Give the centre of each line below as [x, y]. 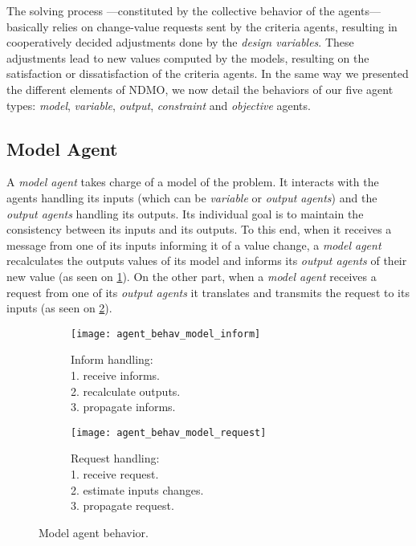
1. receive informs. [115, 375]
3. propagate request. [122, 505]
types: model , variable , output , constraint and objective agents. [159, 105]
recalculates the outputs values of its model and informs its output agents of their [207, 261]
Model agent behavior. [94, 532]
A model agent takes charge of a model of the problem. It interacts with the [193, 182]
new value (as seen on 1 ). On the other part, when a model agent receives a [192, 276]
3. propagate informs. [123, 407]
